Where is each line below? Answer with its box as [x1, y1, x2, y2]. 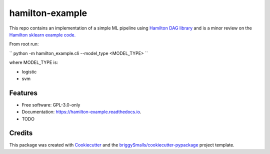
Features [9, 88, 37, 97]
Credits [9, 129, 33, 137]
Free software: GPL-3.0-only [21, 101, 80, 107]
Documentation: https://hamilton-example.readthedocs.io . [21, 109, 142, 115]
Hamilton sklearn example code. [9, 31, 76, 37]
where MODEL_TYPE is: [9, 59, 58, 65]
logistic [21, 68, 37, 74]
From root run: [9, 41, 39, 47]
